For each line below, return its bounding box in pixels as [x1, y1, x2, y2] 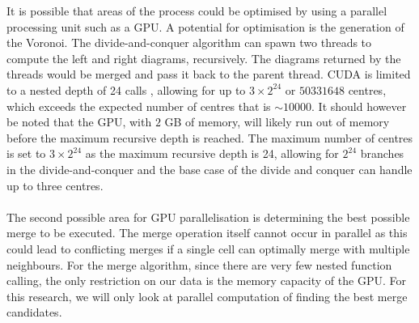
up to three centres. [6, 176, 104, 193]
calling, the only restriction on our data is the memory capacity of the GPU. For [6, 272, 406, 289]
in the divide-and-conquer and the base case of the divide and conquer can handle [6, 160, 413, 177]
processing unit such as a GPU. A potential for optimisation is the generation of [6, 18, 404, 35]
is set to [6, 145, 46, 162]
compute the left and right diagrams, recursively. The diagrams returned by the [6, 49, 401, 66]
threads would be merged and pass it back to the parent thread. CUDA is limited [6, 66, 411, 83]
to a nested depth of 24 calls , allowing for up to [6, 81, 246, 98]
